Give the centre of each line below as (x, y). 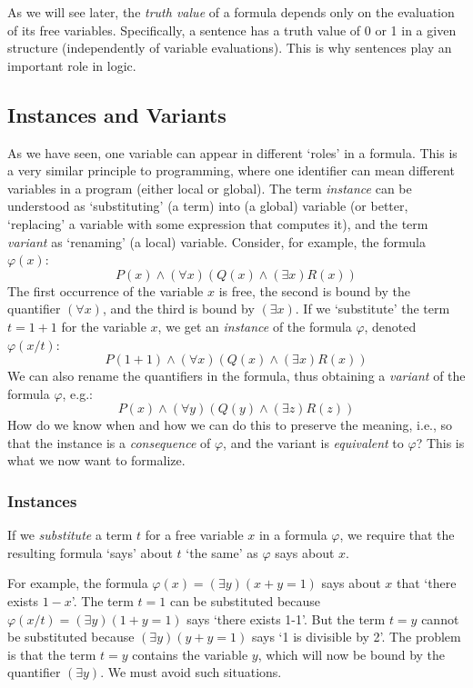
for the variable (104, 326)
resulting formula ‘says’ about (90, 552)
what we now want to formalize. (96, 460)
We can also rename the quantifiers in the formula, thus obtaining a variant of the (236, 376)
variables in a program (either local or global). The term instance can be (210, 188)
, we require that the (397, 535)
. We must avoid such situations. (191, 672)
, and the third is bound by (178, 309)
